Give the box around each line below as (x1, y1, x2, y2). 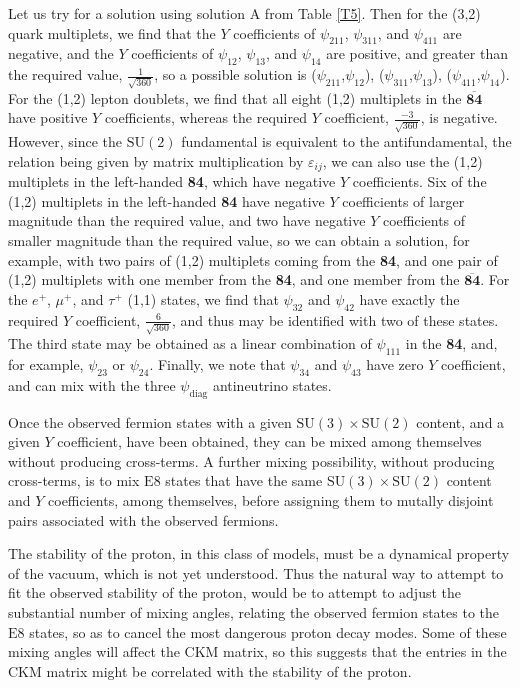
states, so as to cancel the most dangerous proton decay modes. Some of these (29, 621, 507, 642)
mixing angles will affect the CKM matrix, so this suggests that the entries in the (8, 641, 507, 662)
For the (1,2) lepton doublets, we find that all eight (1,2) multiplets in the (8, 87, 462, 108)
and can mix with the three (8, 374, 176, 395)
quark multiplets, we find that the (8, 22, 216, 43)
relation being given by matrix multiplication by (8, 150, 304, 171)
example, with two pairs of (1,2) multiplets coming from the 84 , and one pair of (8, 249, 498, 270)
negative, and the (8, 43, 114, 64)
